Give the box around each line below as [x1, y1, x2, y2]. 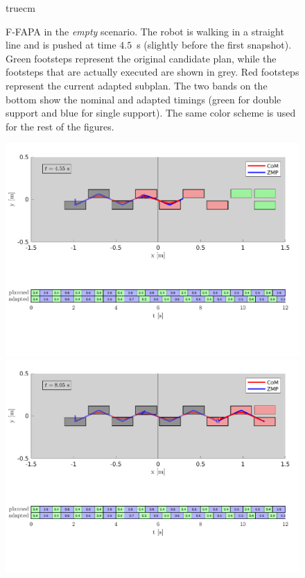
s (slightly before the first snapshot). [137, 37, 292, 52]
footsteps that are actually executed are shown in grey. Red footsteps [6, 65, 299, 79]
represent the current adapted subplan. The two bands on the [6, 78, 268, 92]
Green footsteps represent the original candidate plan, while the [6, 51, 277, 65]
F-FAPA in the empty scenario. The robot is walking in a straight [6, 24, 284, 38]
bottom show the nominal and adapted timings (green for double [6, 92, 281, 106]
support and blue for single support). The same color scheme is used [6, 105, 296, 120]
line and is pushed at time [6, 37, 116, 52]
